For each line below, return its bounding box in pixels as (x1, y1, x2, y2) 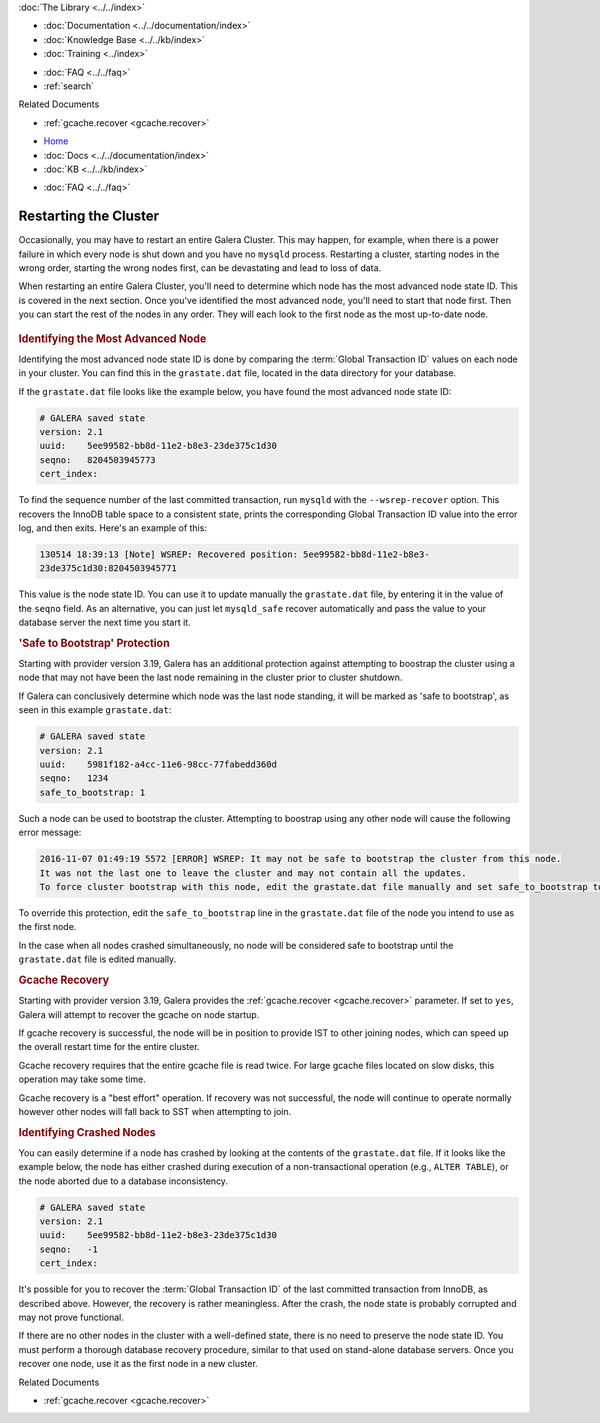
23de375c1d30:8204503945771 (39, 563, 177, 574)
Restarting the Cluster (18, 208, 160, 225)
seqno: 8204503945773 (39, 454, 157, 465)
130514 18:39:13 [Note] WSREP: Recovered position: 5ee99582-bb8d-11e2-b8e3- (39, 548, 430, 560)
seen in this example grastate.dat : (18, 704, 172, 716)
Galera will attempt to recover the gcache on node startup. (18, 1008, 260, 1020)
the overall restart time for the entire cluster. (18, 1041, 200, 1053)
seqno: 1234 (39, 773, 109, 784)
